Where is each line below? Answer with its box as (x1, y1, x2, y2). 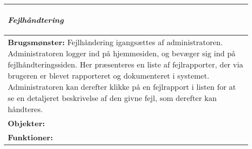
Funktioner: (8, 132, 53, 143)
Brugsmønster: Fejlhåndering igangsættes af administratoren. (8, 36, 223, 48)
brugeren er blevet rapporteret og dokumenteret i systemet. (8, 70, 209, 81)
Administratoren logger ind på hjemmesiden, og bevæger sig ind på (8, 48, 236, 59)
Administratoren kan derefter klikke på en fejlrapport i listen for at (8, 81, 236, 92)
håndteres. (8, 103, 43, 115)
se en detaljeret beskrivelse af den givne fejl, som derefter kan (8, 92, 217, 103)
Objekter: (8, 117, 45, 129)
